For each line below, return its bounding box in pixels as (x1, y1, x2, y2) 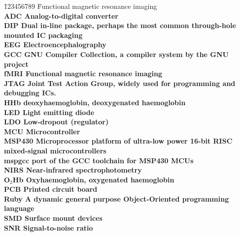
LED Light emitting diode (4, 107, 95, 117)
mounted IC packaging (4, 29, 83, 40)
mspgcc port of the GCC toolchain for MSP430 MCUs (4, 155, 194, 165)
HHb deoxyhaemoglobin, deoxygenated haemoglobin (4, 97, 186, 107)
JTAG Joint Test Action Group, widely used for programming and (4, 78, 236, 88)
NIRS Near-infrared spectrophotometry (4, 165, 142, 175)
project (4, 59, 29, 69)
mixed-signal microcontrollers (4, 145, 106, 155)
